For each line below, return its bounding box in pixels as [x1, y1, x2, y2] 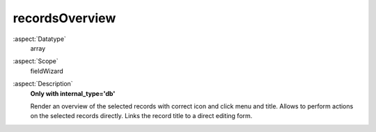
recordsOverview [13, 10, 116, 26]
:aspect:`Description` [13, 80, 73, 88]
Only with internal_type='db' [30, 89, 116, 97]
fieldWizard [30, 67, 64, 75]
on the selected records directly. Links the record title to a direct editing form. [30, 112, 253, 120]
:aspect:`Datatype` [13, 35, 66, 43]
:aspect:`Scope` [13, 57, 58, 65]
